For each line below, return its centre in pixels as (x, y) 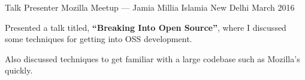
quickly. (19, 70)
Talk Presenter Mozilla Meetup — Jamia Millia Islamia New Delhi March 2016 (150, 7)
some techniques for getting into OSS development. (99, 39)
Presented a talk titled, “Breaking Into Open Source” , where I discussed (146, 27)
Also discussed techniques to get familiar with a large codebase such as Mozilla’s (152, 58)
